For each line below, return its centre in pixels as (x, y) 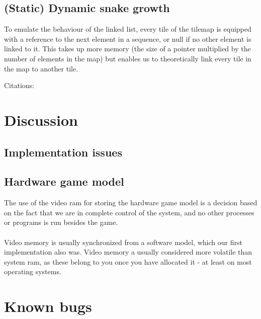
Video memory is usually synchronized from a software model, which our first (123, 242)
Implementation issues (63, 152)
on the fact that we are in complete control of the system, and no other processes (129, 212)
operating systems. (33, 271)
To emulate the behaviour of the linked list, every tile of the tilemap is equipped (128, 29)
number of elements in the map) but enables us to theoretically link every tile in (128, 58)
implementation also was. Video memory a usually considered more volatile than (128, 252)
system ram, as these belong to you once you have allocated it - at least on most (128, 261)
